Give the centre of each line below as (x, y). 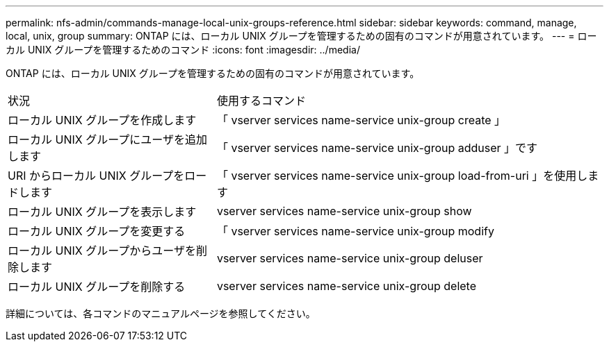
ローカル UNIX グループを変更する (97, 231)
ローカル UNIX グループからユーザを (102, 251)
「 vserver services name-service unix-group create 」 (361, 120)
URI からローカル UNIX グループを (96, 176)
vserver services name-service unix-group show (344, 211)
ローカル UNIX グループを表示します (102, 212)
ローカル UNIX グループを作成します (102, 120)
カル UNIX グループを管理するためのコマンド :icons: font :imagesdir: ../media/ (183, 50)
